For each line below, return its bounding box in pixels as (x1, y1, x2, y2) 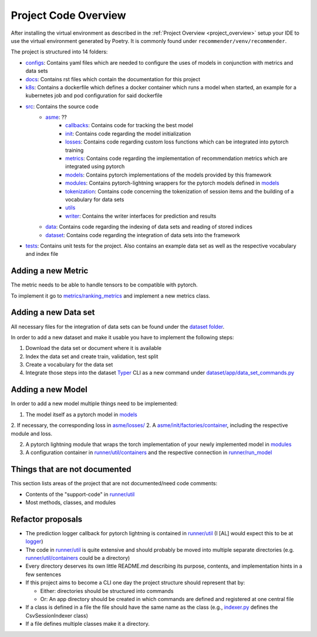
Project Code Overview (11, 9, 126, 22)
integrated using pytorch (65, 163, 125, 170)
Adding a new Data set (11, 308, 95, 318)
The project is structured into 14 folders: (11, 48, 108, 55)
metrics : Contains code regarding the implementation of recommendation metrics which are (65, 155, 288, 162)
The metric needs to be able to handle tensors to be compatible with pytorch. (11, 281, 198, 288)
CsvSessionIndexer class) (25, 612, 88, 619)
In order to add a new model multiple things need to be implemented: (11, 400, 178, 407)
